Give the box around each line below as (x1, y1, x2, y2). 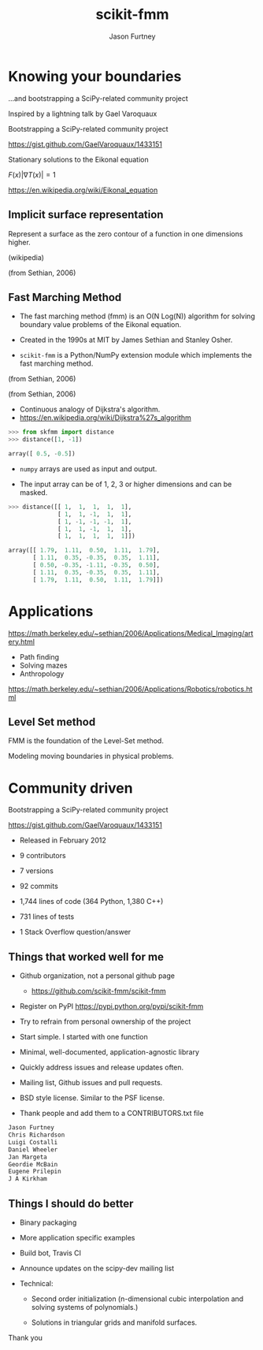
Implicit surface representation (8, 208, 164, 221)
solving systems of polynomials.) (31, 1303, 139, 1311)
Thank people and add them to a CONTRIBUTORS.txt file (19, 1109, 204, 1118)
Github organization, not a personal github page (19, 971, 176, 980)
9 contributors (19, 851, 66, 861)
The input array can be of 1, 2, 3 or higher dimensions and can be (19, 479, 232, 489)
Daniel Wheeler (8, 1145, 58, 1154)
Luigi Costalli (8, 1138, 58, 1146)
